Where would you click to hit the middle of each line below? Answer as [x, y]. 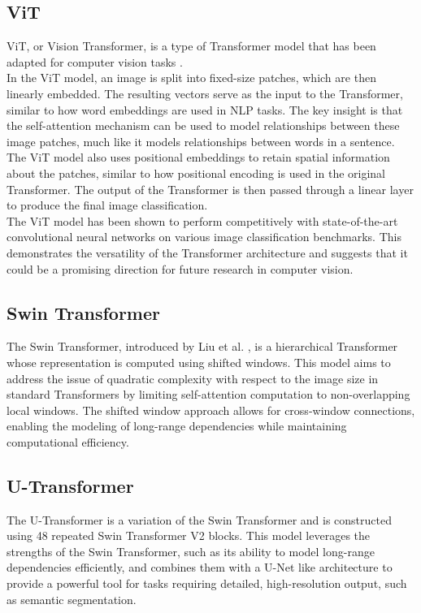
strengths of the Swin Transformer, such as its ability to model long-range [191, 551]
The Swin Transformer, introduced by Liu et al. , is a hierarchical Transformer [202, 346]
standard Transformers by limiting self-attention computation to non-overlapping [208, 394]
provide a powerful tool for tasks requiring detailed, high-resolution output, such [207, 583]
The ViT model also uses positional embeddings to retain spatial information [198, 157]
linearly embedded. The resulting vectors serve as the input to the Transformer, [205, 93]
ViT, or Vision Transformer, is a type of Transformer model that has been [191, 46]
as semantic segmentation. [72, 599]
